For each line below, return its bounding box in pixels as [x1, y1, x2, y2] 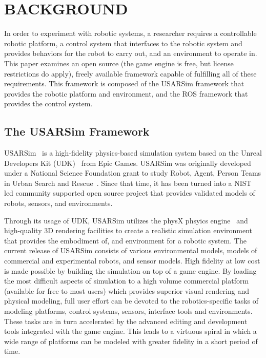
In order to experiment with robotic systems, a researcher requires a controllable [4, 28, 257, 39]
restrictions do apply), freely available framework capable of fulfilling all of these [4, 68, 257, 79]
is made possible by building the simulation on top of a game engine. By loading [4, 265, 257, 276]
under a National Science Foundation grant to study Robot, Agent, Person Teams [4, 167, 261, 178]
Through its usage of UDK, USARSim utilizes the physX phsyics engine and [4, 215, 248, 225]
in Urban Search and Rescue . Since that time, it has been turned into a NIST [4, 177, 252, 188]
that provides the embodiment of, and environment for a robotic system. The [4, 235, 247, 246]
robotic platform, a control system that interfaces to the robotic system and [4, 37, 242, 48]
